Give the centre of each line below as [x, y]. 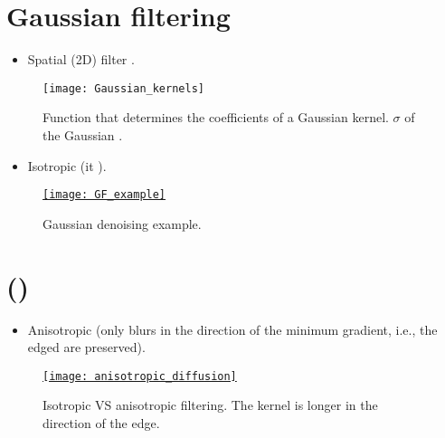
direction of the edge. [101, 422]
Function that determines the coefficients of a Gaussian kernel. [216, 117]
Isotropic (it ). [67, 165]
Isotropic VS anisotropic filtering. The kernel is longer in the [210, 405]
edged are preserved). [86, 347]
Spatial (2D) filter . [81, 59]
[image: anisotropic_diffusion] [140, 376]
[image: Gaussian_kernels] [123, 88]
